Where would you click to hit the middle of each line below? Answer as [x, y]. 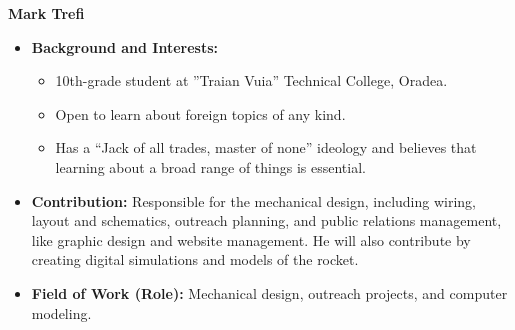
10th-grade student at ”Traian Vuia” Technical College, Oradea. [251, 80]
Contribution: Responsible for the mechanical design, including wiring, [254, 200]
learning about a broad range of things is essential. [210, 166]
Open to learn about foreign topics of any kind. [200, 113]
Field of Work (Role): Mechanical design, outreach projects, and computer [269, 292]
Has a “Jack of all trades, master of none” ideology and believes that [266, 147]
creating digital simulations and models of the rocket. [195, 259]
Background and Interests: [124, 46]
